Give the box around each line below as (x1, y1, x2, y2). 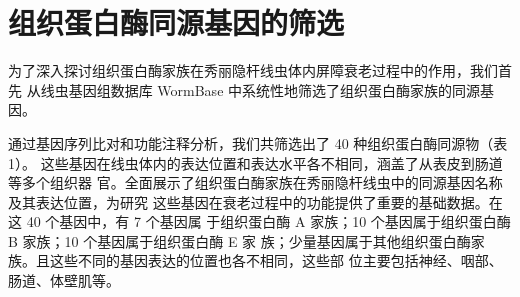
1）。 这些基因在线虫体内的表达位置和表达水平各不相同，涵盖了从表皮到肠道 (8, 152, 503, 173)
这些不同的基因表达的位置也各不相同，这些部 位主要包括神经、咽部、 (49, 250, 503, 271)
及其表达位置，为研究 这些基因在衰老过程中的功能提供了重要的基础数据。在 (8, 191, 503, 212)
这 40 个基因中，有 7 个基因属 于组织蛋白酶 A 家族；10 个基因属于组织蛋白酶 (8, 211, 511, 232)
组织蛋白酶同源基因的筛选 (8, 2, 345, 43)
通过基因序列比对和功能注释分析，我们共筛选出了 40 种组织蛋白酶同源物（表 (8, 132, 508, 153)
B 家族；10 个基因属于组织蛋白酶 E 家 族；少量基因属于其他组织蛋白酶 (8, 230, 471, 251)
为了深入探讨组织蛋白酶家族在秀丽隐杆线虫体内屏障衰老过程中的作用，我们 (8, 60, 498, 81)
